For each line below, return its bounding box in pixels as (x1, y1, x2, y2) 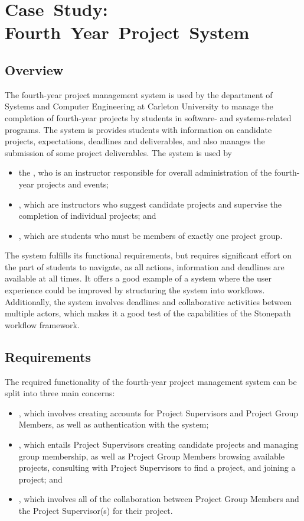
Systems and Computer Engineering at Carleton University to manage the (5, 100, 273, 112)
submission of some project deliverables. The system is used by (5, 146, 232, 158)
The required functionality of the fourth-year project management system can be (5, 375, 297, 387)
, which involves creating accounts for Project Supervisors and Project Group (18, 406, 299, 419)
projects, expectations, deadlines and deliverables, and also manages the (5, 135, 265, 147)
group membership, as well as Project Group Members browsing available (18, 449, 285, 462)
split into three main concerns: (5, 387, 115, 399)
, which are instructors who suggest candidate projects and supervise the (18, 198, 282, 210)
